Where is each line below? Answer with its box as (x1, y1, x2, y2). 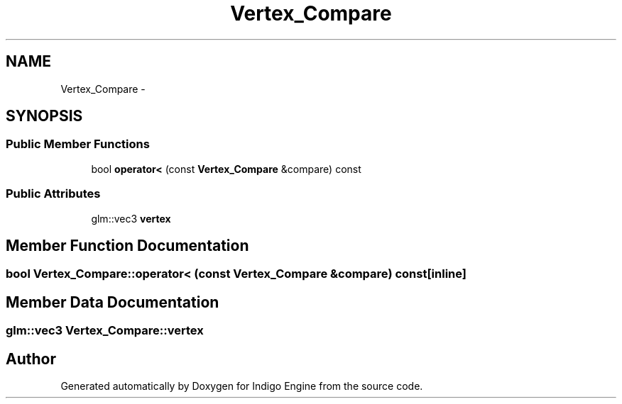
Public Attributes (6, 186, 101, 201)
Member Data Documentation (6, 293, 219, 311)
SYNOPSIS (6, 107, 83, 125)
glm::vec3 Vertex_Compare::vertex (6, 323, 204, 338)
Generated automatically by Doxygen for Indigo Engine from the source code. (60, 380, 423, 393)
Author (6, 349, 56, 368)
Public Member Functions (6, 137, 150, 152)
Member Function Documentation (6, 236, 249, 254)
